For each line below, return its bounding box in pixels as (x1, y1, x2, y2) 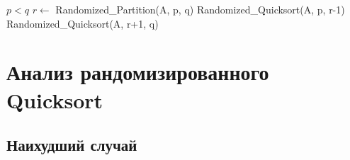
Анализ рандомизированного (6, 57, 269, 86)
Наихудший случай (6, 134, 137, 156)
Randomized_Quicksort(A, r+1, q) (6, 16, 159, 30)
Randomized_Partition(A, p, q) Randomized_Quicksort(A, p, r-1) (55, 2, 345, 16)
